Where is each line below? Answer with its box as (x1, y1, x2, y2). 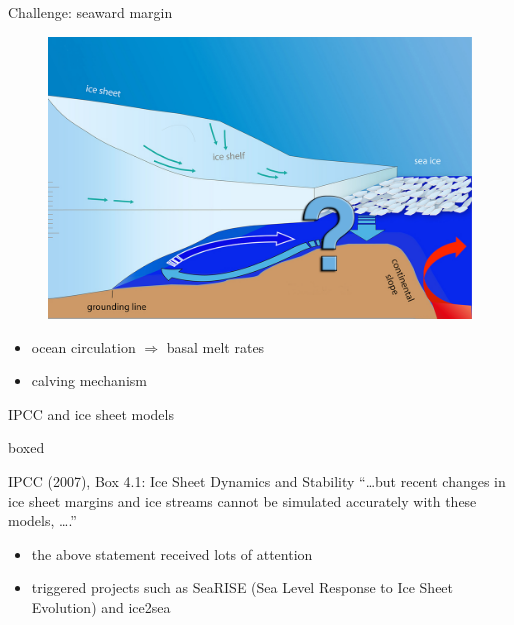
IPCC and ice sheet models (8, 403, 174, 424)
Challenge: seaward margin (8, 2, 173, 22)
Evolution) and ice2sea (31, 596, 171, 617)
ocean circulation (31, 336, 136, 357)
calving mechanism (31, 370, 147, 391)
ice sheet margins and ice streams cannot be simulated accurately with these (8, 490, 477, 511)
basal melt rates (166, 336, 265, 357)
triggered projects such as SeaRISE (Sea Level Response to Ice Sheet (31, 577, 454, 598)
